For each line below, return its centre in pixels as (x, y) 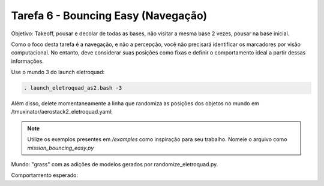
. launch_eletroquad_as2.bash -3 (73, 88)
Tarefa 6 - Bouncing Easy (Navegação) (109, 16)
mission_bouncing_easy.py (61, 148)
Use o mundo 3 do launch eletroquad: (58, 72)
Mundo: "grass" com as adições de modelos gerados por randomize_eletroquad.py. (115, 164)
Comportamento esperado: (44, 175)
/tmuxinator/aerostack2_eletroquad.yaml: (62, 112)
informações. (28, 61)
